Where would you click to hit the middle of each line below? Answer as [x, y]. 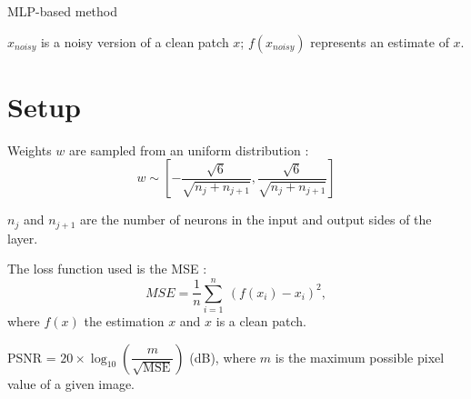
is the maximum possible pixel [360, 357]
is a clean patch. [261, 321]
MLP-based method [63, 11]
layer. [23, 238]
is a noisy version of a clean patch [135, 41]
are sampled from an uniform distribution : [189, 150]
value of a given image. [71, 383]
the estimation [124, 321]
